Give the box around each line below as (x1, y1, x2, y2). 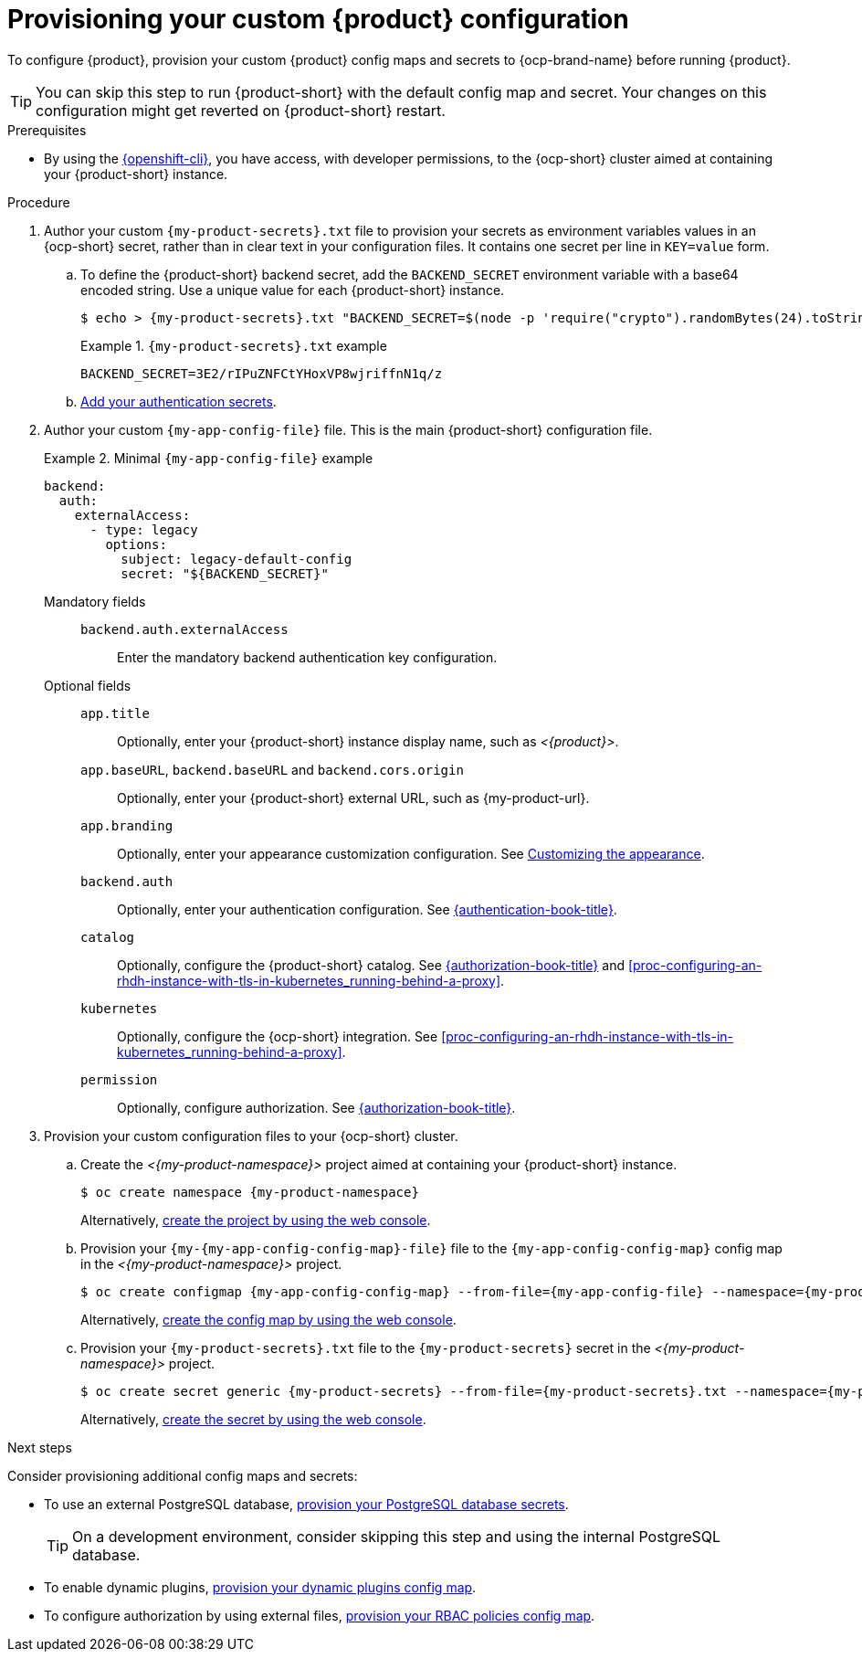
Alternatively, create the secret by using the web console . (80, 1411, 426, 1427)
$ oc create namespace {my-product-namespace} (80, 1184, 419, 1199)
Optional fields (44, 677, 131, 693)
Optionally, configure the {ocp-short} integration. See (117, 1028, 438, 1044)
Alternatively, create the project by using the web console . (80, 1211, 431, 1228)
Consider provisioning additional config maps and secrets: (7, 1467, 358, 1484)
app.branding (80, 818, 173, 833)
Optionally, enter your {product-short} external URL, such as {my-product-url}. (117, 789, 590, 806)
